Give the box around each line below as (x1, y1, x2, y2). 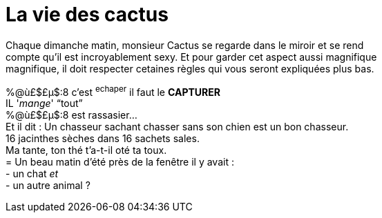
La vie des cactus (6, 3, 169, 26)
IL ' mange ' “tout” (6, 97, 83, 110)
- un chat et (6, 168, 59, 180)
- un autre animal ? (6, 179, 90, 192)
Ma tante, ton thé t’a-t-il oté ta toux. (6, 144, 167, 157)
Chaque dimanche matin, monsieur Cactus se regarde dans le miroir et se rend (6, 39, 364, 51)
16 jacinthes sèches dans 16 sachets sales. (6, 132, 200, 145)
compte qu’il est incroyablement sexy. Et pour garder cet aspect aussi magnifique (6, 50, 377, 63)
